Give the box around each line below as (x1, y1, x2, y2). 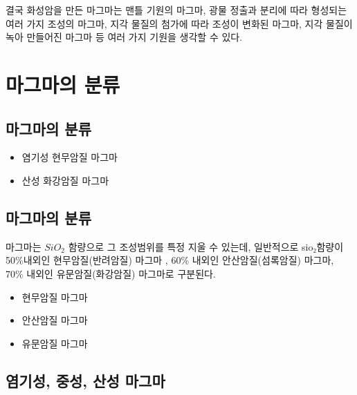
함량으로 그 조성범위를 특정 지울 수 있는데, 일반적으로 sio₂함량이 (68, 239, 344, 253)
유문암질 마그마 (21, 336, 88, 350)
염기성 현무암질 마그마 (21, 150, 118, 164)
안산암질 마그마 (21, 313, 88, 327)
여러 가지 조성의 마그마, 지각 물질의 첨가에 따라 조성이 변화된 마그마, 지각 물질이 (6, 16, 353, 30)
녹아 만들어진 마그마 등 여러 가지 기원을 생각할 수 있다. (6, 30, 243, 44)
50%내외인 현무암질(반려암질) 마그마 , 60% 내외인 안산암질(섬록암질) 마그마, (6, 253, 334, 267)
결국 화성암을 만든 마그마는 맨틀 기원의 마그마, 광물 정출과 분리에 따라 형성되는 (6, 3, 347, 17)
